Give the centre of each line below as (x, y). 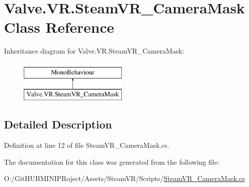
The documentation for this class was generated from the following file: (112, 161)
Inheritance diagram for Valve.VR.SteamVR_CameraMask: (94, 51)
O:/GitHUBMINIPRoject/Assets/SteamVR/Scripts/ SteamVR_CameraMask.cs (124, 178)
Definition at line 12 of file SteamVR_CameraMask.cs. (87, 145)
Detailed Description (58, 124)
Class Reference (59, 27)
